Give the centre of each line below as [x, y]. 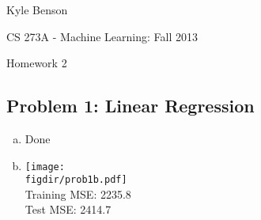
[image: [45, 167]
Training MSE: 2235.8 [78, 193]
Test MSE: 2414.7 [68, 209]
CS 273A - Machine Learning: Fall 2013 [102, 36]
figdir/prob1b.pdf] [76, 180]
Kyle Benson [37, 9]
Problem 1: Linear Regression [130, 106]
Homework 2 [37, 63]
